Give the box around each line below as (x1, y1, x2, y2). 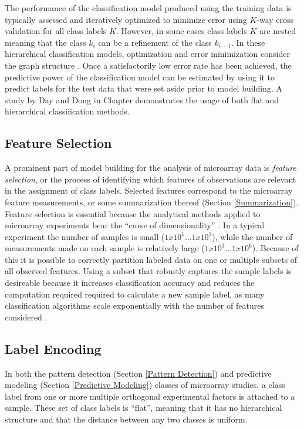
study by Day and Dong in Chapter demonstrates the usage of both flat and (5, 93, 279, 106)
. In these (231, 36, 265, 48)
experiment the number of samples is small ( (5, 230, 165, 242)
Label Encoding (5, 339, 102, 357)
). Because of (252, 242, 299, 254)
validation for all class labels (5, 25, 107, 37)
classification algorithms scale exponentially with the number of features (5, 299, 264, 312)
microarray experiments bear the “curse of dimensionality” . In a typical (5, 219, 265, 231)
